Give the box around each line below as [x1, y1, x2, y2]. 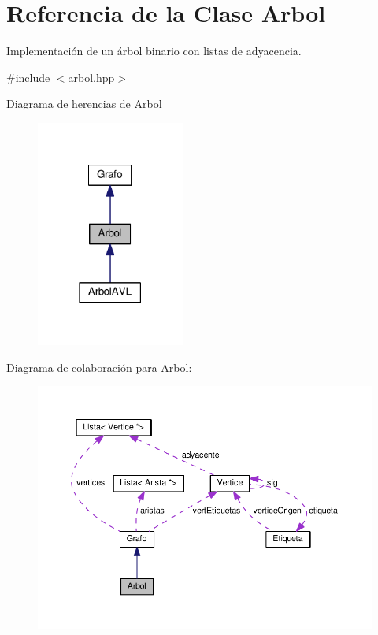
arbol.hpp [68, 69, 115, 85]
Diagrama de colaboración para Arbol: [6, 358, 192, 375]
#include [6, 69, 50, 85]
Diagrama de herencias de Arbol [6, 95, 162, 112]
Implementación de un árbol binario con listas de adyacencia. [6, 43, 302, 59]
